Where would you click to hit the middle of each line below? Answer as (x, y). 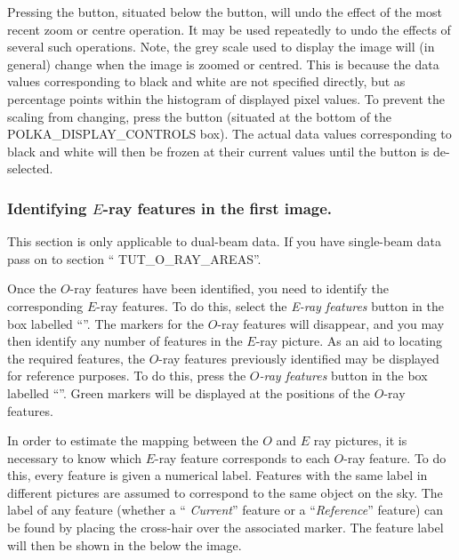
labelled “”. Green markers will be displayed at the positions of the (189, 392)
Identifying (47, 208)
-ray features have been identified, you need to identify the (229, 288)
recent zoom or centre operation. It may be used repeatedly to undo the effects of (229, 29)
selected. (30, 168)
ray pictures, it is (360, 440)
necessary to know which (75, 457)
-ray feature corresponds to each (242, 457)
